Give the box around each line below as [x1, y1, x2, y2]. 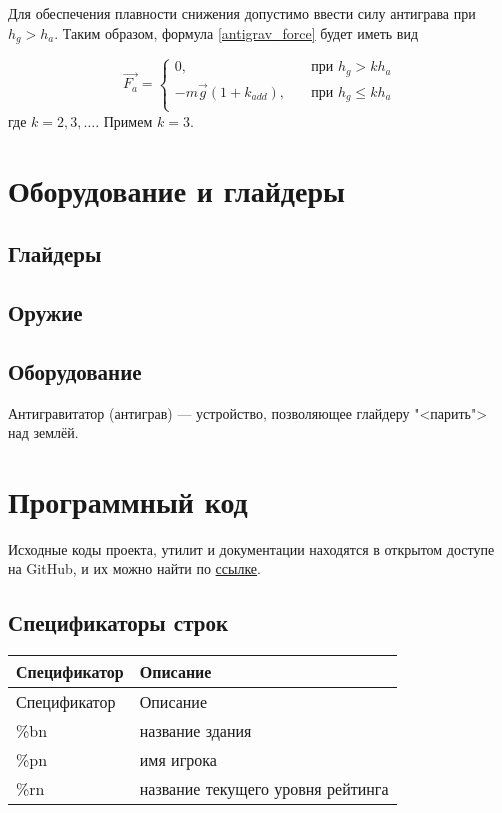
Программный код [8, 480, 248, 521]
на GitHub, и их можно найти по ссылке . [8, 558, 261, 579]
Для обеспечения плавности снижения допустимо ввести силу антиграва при [8, 3, 476, 23]
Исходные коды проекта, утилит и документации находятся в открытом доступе [8, 538, 495, 559]
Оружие [8, 296, 83, 327]
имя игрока [139, 748, 217, 772]
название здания [139, 719, 252, 743]
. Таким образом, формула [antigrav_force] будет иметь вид [54, 22, 419, 43]
